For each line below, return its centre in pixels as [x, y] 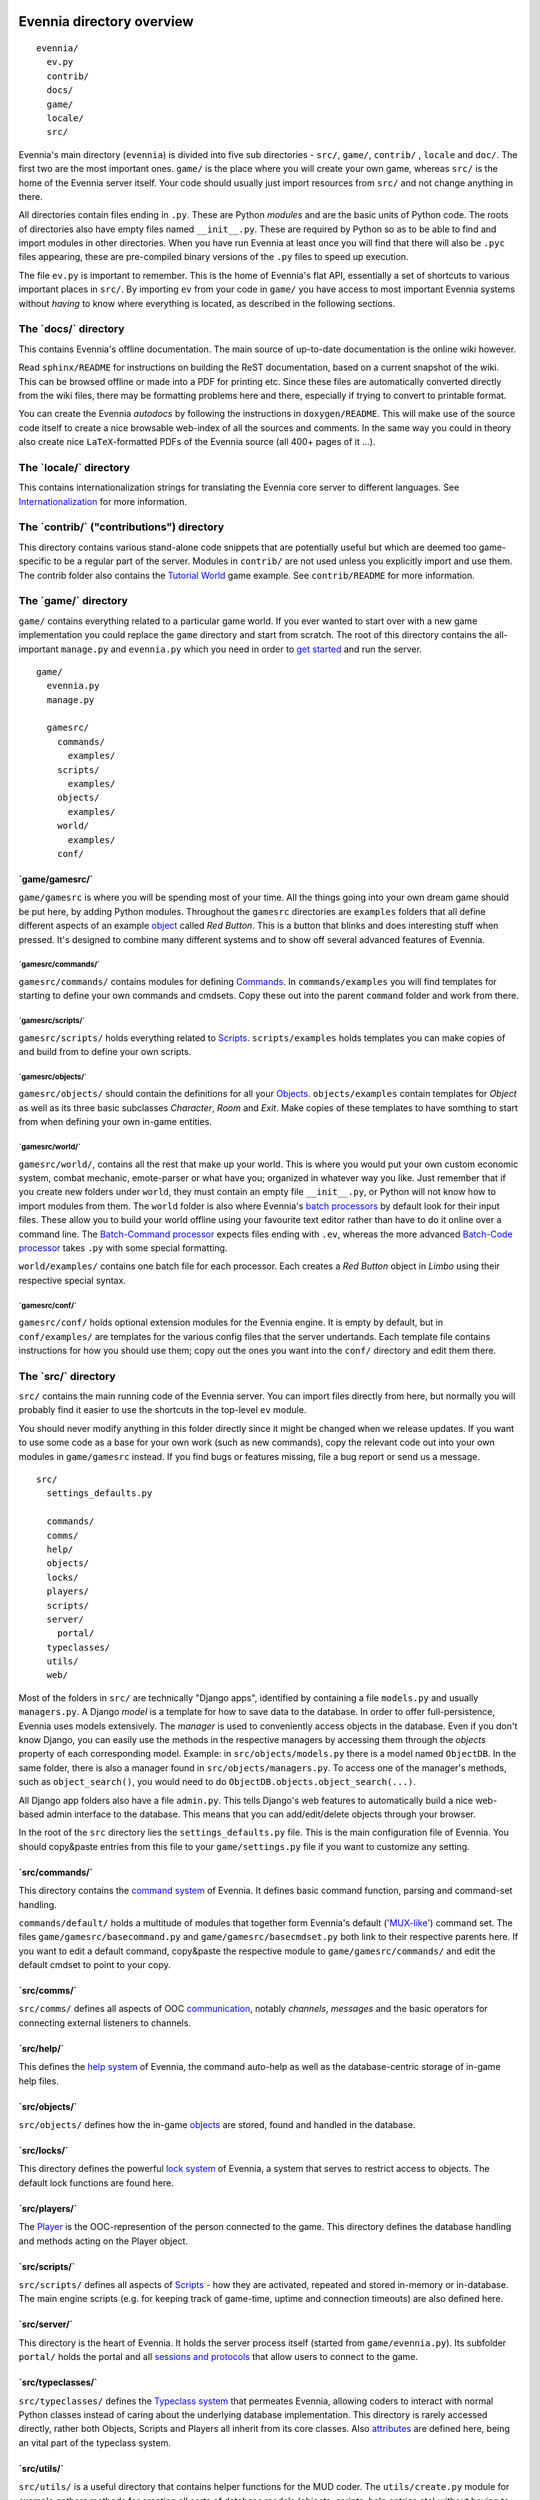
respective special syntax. [72, 1280]
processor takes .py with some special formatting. [123, 1247]
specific [35, 561]
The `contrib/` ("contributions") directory [121, 527]
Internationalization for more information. [103, 501]
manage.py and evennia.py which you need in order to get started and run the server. [241, 649]
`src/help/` [41, 2048]
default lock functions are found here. [96, 2182]
